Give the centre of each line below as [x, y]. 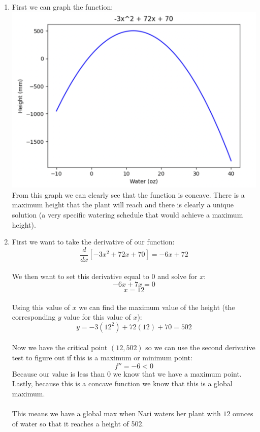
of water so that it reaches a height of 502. [78, 423]
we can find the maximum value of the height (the [157, 307]
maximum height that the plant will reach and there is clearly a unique [123, 205]
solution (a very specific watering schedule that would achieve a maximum [127, 214]
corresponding [34, 317]
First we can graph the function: [62, 7]
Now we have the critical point [60, 347]
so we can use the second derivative [200, 347]
